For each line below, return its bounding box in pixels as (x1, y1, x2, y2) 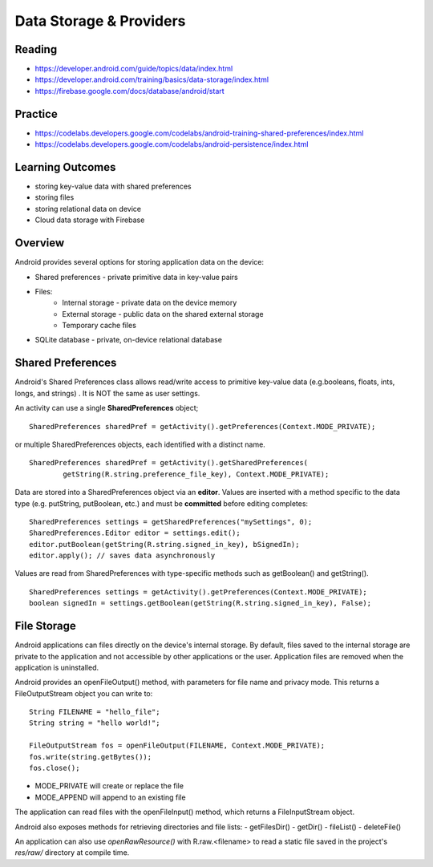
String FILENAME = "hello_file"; (29, 707, 160, 717)
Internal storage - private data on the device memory (62, 298, 237, 308)
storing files (34, 192, 75, 202)
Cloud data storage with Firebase (34, 215, 145, 225)
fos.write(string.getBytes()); (29, 752, 152, 761)
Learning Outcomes (14, 160, 116, 174)
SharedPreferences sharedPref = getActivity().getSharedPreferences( (29, 458, 309, 468)
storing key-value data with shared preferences (34, 181, 192, 192)
